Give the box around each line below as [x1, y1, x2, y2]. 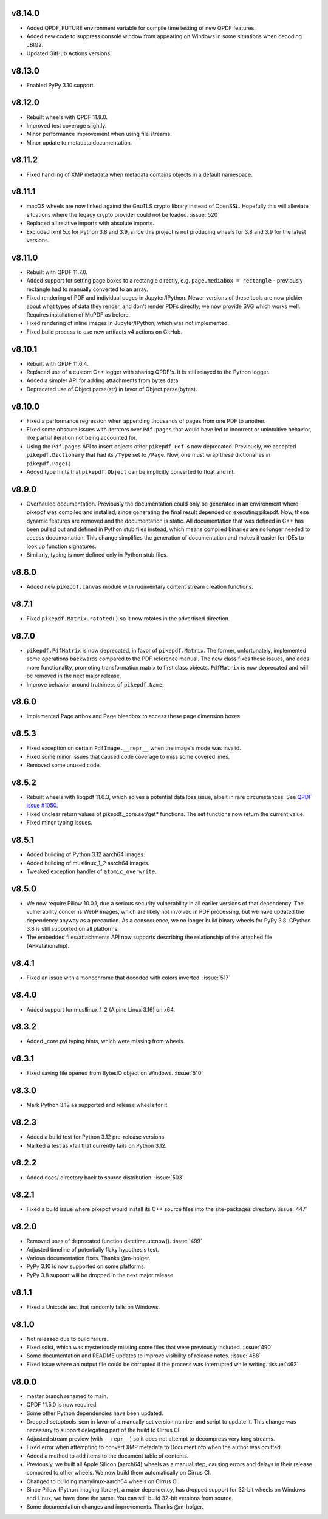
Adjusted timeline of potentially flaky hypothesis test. [26, 1246, 159, 1253]
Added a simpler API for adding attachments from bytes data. [26, 377, 180, 384]
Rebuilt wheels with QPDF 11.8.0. [26, 113, 108, 121]
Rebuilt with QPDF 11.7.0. [26, 268, 88, 276]
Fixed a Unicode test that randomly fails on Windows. [26, 1303, 160, 1311]
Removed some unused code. [26, 761, 101, 769]
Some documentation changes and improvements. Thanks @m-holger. [26, 1503, 203, 1510]
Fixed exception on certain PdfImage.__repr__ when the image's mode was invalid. [26, 744, 241, 752]
